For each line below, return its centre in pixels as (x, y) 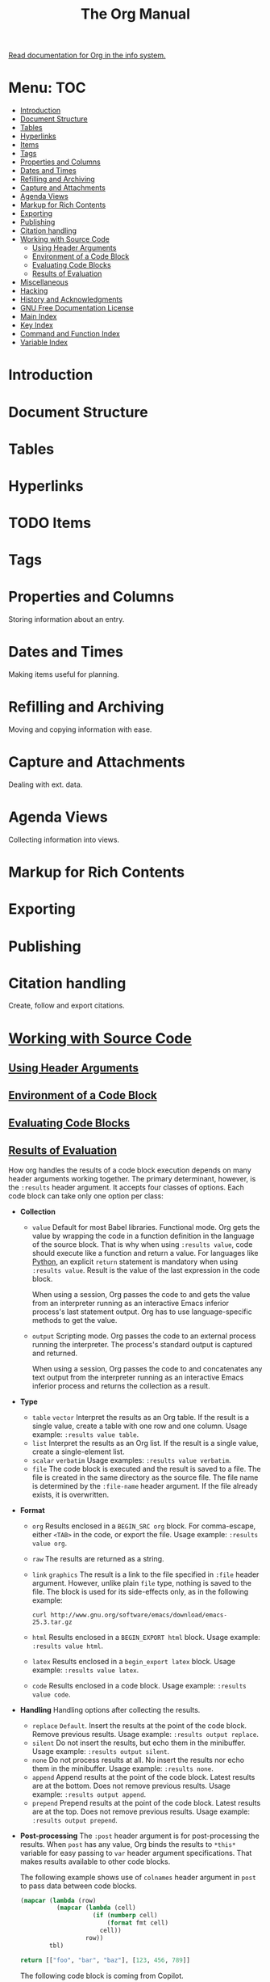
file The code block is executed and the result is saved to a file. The (146, 1469)
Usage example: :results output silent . (101, 1751)
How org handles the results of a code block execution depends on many (130, 1170)
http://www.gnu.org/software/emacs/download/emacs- (139, 1615)
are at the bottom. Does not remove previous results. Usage (131, 1785)
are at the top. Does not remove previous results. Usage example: (141, 1811)
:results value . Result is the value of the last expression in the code (146, 1270)
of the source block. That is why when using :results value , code (142, 1244)
